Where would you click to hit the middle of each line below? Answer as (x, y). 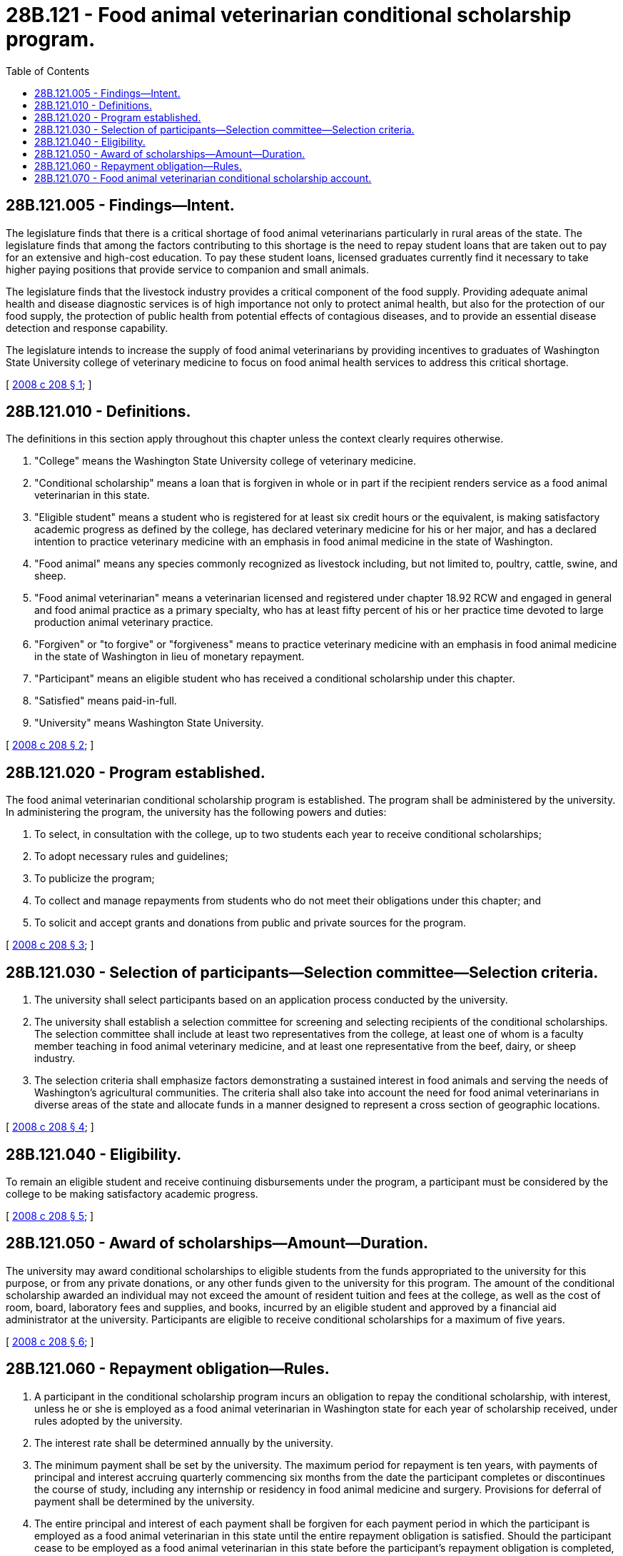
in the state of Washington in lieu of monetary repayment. (169, 657)
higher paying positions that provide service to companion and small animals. (187, 269)
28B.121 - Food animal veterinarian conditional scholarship (289, 15)
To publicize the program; (95, 879)
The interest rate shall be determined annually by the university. (184, 1443)
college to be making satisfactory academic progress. (132, 1193)
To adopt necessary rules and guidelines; (131, 857)
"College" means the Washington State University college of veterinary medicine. (225, 461)
